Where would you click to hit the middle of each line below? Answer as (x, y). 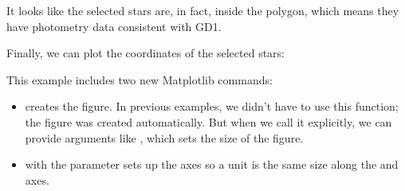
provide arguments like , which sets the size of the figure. (164, 137)
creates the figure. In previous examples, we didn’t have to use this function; (212, 106)
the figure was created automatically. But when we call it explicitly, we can (208, 121)
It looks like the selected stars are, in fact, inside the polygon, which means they (203, 10)
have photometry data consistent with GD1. (114, 26)
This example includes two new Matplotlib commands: (140, 79)
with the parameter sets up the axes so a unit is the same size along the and (212, 164)
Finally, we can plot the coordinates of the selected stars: (146, 53)
